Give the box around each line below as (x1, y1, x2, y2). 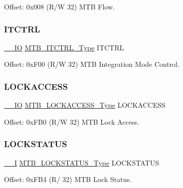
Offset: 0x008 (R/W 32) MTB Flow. (4, 1, 115, 11)
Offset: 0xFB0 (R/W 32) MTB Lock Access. (4, 116, 140, 127)
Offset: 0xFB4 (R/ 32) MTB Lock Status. (4, 174, 132, 185)
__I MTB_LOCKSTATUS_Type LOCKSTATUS (4, 157, 159, 168)
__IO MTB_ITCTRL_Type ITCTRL (4, 42, 124, 52)
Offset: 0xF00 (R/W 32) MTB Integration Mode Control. (4, 59, 180, 69)
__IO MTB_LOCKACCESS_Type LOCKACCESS (4, 100, 166, 110)
